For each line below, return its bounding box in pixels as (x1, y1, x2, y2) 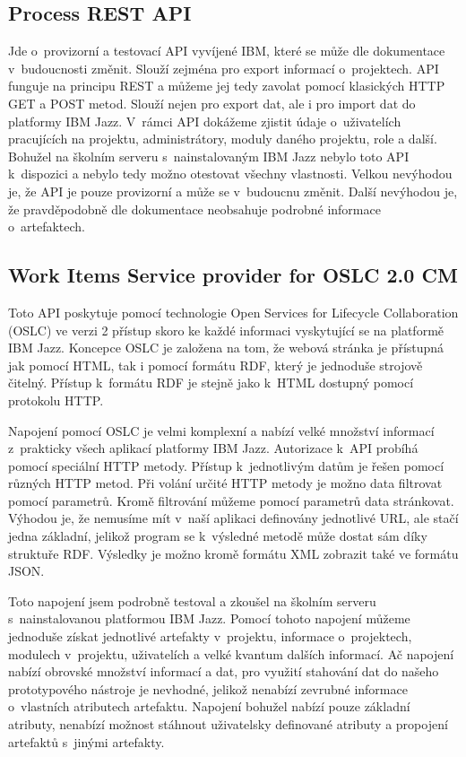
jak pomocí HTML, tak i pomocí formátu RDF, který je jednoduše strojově (8, 355, 423, 374)
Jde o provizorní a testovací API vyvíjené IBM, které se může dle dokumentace (8, 41, 445, 60)
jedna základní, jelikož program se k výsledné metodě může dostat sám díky (8, 526, 427, 545)
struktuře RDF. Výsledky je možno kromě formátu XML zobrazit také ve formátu (8, 544, 459, 562)
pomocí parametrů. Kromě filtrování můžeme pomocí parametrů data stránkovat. (8, 491, 454, 509)
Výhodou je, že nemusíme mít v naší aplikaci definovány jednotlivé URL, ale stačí (8, 509, 459, 527)
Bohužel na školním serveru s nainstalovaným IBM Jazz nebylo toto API (8, 146, 410, 165)
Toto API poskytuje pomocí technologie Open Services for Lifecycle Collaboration (8, 302, 459, 321)
